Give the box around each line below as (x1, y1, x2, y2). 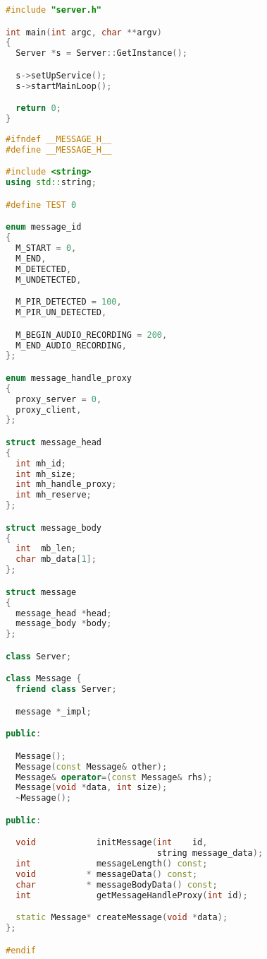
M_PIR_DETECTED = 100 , (15, 297, 122, 307)
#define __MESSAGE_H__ (6, 144, 112, 155)
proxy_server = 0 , (15, 394, 102, 404)
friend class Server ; (15, 684, 117, 695)
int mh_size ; (15, 469, 77, 479)
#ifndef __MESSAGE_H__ (6, 134, 112, 144)
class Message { (6, 673, 82, 684)
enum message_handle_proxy (6, 372, 132, 383)
